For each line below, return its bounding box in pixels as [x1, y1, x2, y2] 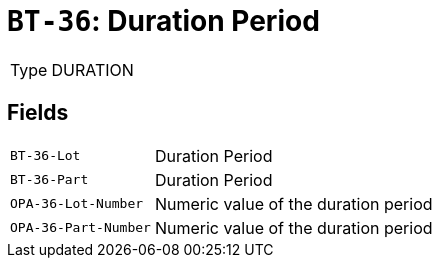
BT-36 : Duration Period [7, 4, 320, 38]
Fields [7, 100, 69, 126]
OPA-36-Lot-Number [10, 196, 144, 212]
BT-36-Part [10, 172, 89, 188]
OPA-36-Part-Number [10, 220, 151, 236]
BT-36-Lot [10, 148, 81, 164]
